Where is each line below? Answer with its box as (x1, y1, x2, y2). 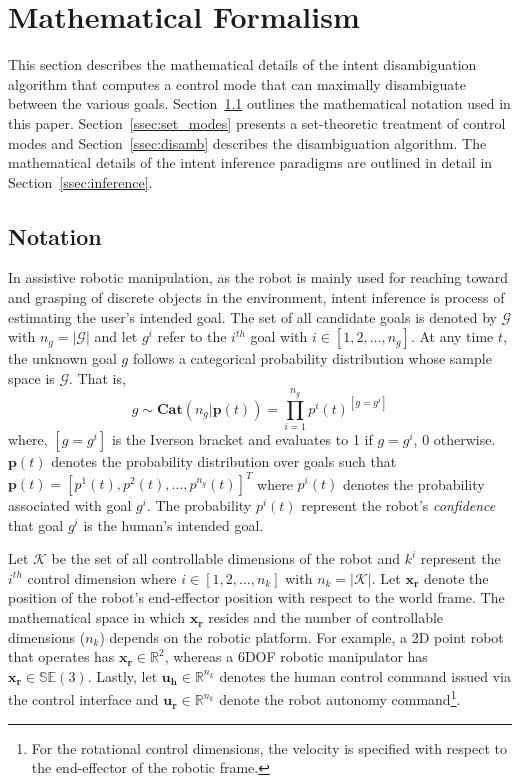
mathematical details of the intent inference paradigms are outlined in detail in (8, 152, 493, 173)
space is (8, 367, 55, 388)
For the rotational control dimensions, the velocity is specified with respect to (31, 737, 507, 758)
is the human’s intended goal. (83, 514, 264, 535)
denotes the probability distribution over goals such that (51, 450, 397, 471)
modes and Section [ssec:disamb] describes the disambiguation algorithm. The (8, 132, 487, 153)
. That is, (69, 367, 126, 388)
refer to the (157, 326, 227, 347)
